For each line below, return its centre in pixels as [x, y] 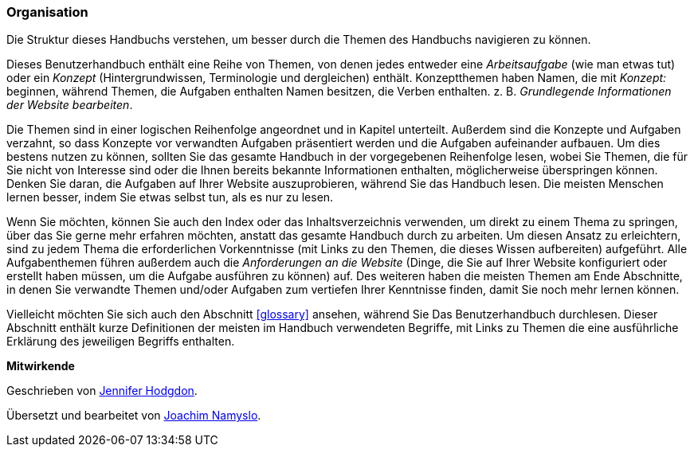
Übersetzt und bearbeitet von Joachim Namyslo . [134, 416]
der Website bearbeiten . [70, 105]
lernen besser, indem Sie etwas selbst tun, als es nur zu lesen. [170, 197]
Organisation [47, 12]
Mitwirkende [41, 366]
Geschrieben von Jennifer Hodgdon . [102, 391]
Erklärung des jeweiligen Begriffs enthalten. [121, 342]
